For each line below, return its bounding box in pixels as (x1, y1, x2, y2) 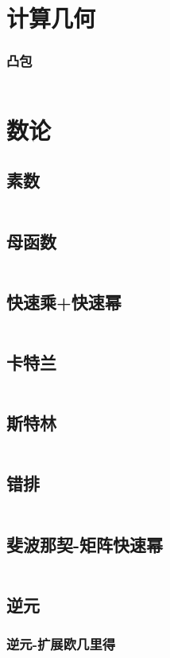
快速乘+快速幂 (6, 289, 122, 313)
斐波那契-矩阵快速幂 (6, 531, 164, 556)
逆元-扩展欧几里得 (6, 634, 116, 654)
